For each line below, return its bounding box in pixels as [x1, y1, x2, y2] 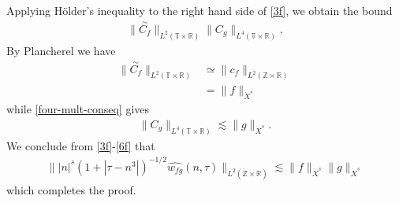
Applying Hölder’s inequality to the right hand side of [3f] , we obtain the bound [6, 2, 393, 18]
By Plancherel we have [6, 42, 116, 58]
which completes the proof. [6, 181, 136, 197]
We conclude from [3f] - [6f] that [6, 137, 155, 153]
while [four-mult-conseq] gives [6, 101, 150, 117]
